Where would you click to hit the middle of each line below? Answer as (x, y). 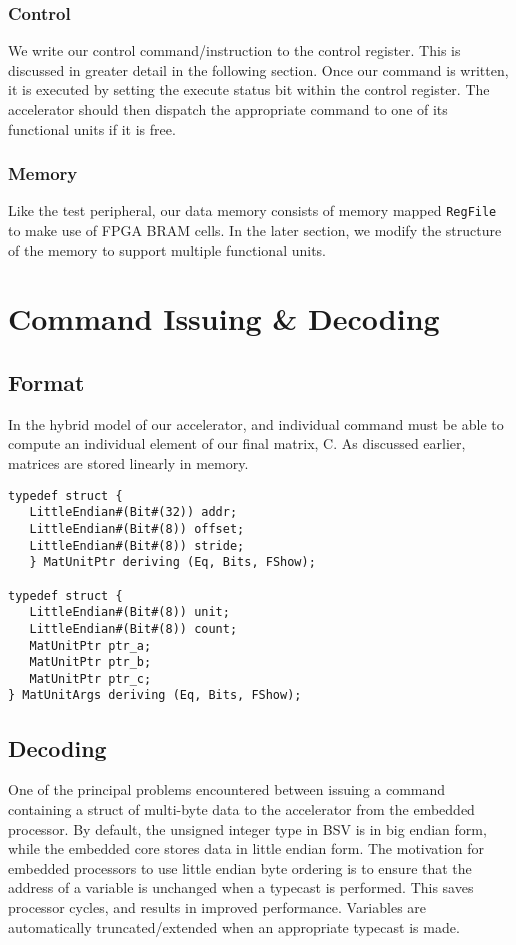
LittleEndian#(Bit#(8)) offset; (137, 528)
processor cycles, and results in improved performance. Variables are (217, 906)
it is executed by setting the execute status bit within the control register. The (249, 89)
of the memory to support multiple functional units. (167, 249)
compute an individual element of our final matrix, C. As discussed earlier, (237, 443)
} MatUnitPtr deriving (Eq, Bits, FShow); (172, 562)
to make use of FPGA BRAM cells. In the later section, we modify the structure (255, 230)
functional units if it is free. (92, 128)
